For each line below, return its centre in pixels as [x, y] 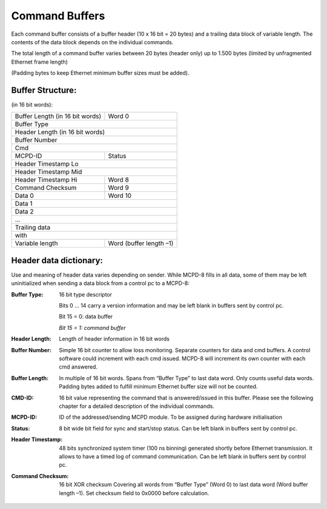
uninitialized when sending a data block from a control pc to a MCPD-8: [101, 283]
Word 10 [120, 195]
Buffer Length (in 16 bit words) [58, 116]
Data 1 [24, 204]
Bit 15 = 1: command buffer [92, 327]
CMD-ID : [22, 398]
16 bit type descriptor [85, 294]
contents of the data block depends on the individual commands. [92, 42]
